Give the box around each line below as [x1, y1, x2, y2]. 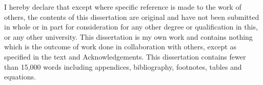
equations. [4, 71, 36, 82]
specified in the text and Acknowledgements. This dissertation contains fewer [4, 51, 246, 62]
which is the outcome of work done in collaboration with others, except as [4, 41, 236, 52]
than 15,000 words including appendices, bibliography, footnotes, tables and [4, 61, 242, 72]
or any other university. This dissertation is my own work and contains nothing [4, 31, 253, 42]
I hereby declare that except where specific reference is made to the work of [4, 2, 241, 12]
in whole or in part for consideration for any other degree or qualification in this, [4, 21, 258, 32]
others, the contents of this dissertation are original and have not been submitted [4, 11, 259, 22]
